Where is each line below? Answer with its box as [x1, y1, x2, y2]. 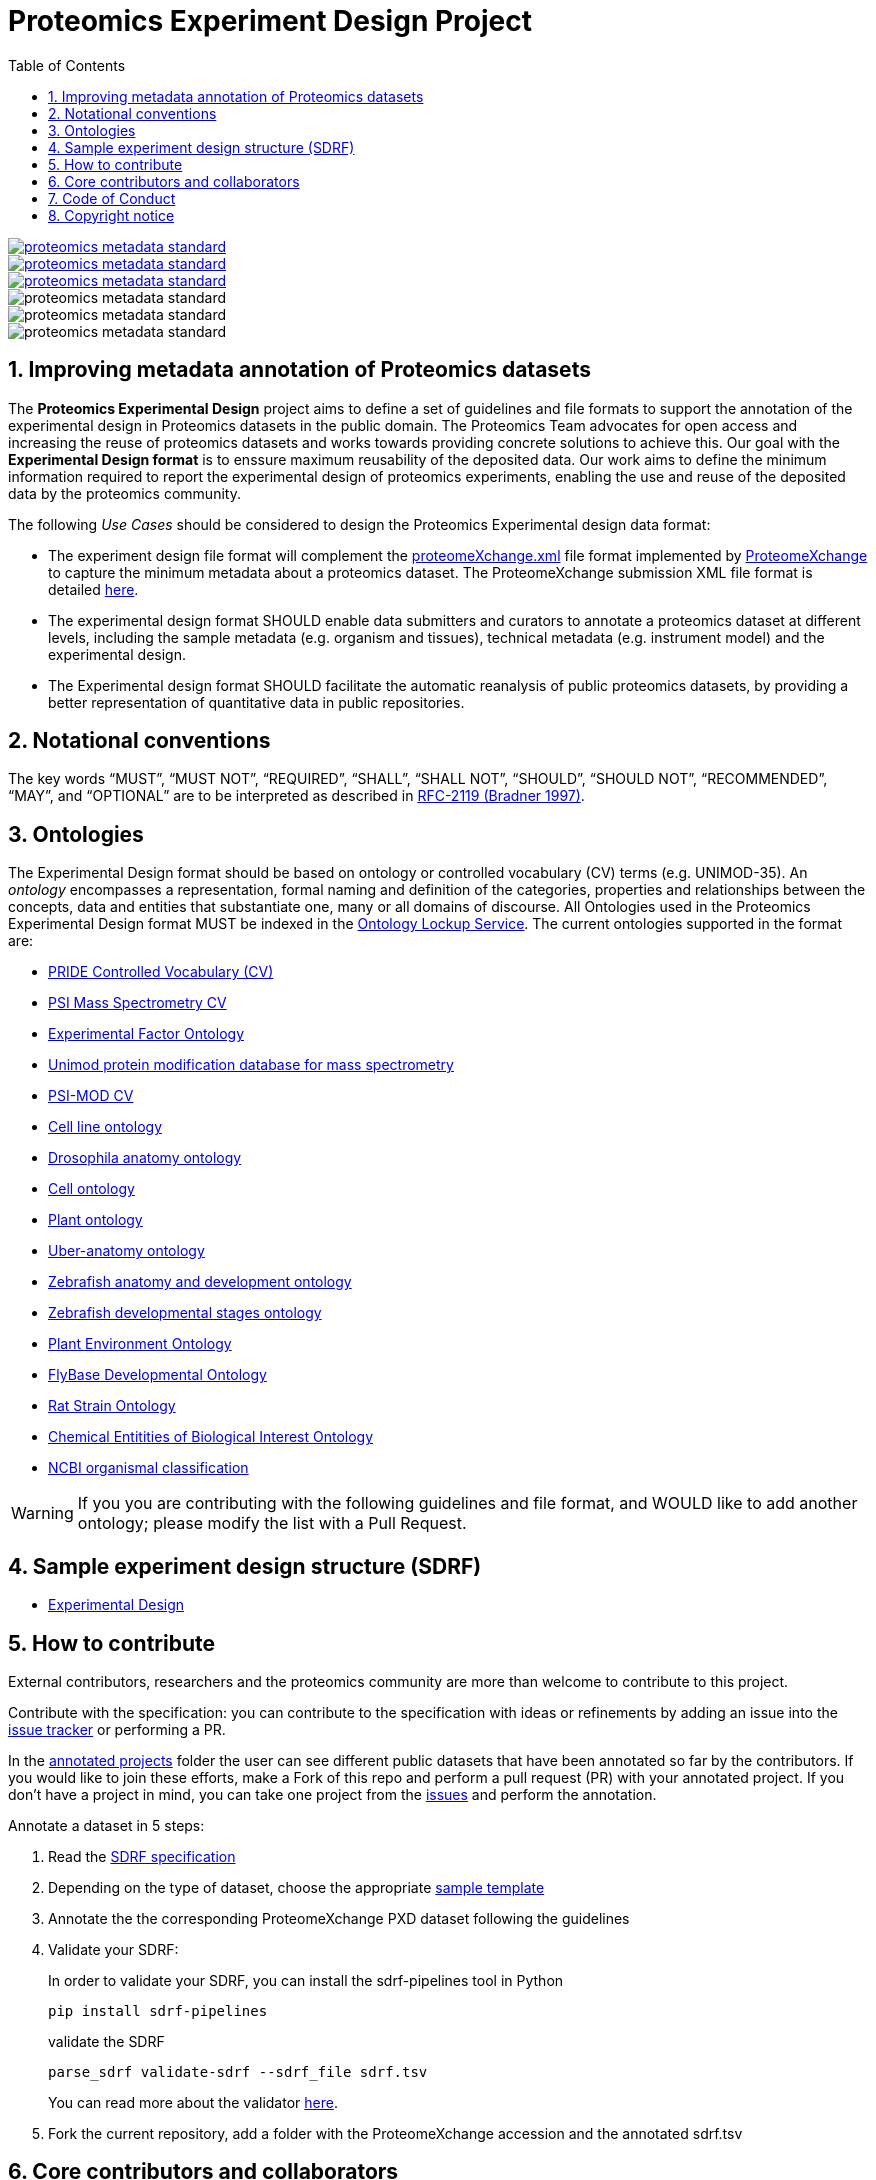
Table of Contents [8, 56, 126, 74]
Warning [11, 1503, 74, 1524]
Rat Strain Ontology [48, 1397, 176, 1415]
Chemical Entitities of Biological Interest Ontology [48, 1428, 374, 1446]
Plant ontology [48, 1211, 143, 1229]
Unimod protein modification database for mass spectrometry [48, 1056, 454, 1074]
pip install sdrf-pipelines [48, 2002, 268, 2019]
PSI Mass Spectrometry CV [48, 994, 227, 1012]
